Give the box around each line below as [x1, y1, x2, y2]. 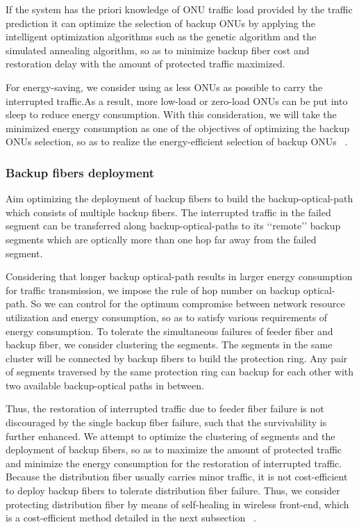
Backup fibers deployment [6, 163, 155, 181]
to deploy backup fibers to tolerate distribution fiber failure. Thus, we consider [6, 483, 340, 498]
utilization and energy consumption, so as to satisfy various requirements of [6, 309, 328, 324]
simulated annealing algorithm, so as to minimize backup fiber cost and [6, 42, 310, 57]
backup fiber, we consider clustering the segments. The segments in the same [6, 337, 333, 352]
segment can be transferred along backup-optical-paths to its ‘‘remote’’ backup [6, 218, 341, 233]
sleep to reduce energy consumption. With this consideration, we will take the [6, 107, 337, 122]
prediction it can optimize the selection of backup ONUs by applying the [6, 15, 315, 30]
